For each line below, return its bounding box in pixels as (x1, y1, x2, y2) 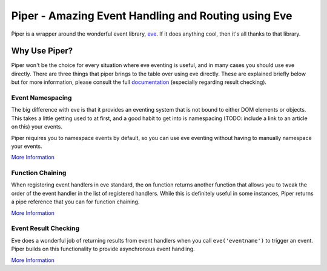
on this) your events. (11, 123, 63, 130)
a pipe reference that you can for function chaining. (11, 198, 140, 205)
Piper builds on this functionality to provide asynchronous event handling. (11, 245, 195, 253)
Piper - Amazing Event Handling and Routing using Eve (11, 9, 293, 22)
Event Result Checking (11, 224, 80, 232)
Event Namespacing (11, 94, 72, 102)
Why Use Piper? (11, 46, 73, 56)
